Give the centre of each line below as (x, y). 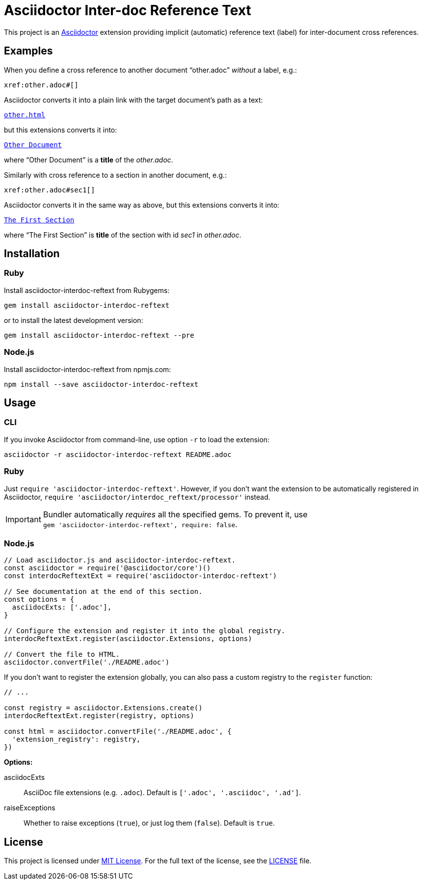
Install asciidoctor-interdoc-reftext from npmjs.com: (88, 369)
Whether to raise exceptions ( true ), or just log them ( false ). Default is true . (149, 823)
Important (23, 519)
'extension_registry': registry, (76, 739)
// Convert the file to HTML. (62, 655)
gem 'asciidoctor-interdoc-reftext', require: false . (140, 524)
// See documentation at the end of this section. (103, 592)
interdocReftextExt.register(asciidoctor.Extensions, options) (128, 639)
